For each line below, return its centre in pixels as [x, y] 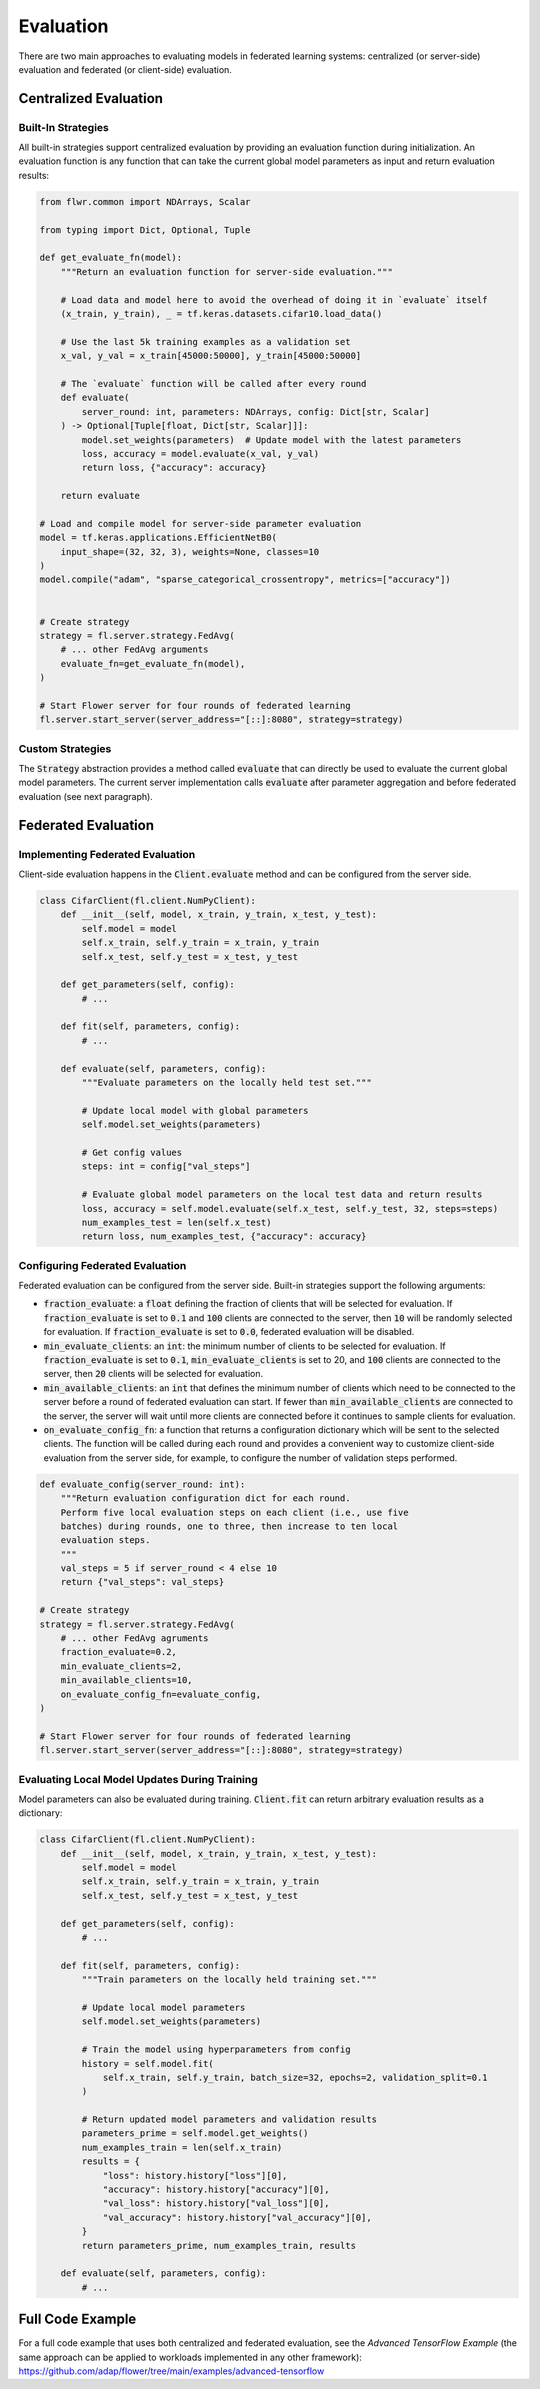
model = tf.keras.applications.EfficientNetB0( [158, 538]
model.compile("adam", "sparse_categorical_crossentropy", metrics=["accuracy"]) [245, 579]
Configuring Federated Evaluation [102, 1265]
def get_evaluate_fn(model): [111, 258]
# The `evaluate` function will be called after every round [213, 383]
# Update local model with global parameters [195, 1110]
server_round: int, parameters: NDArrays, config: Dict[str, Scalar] [255, 411]
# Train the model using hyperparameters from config [216, 2049]
